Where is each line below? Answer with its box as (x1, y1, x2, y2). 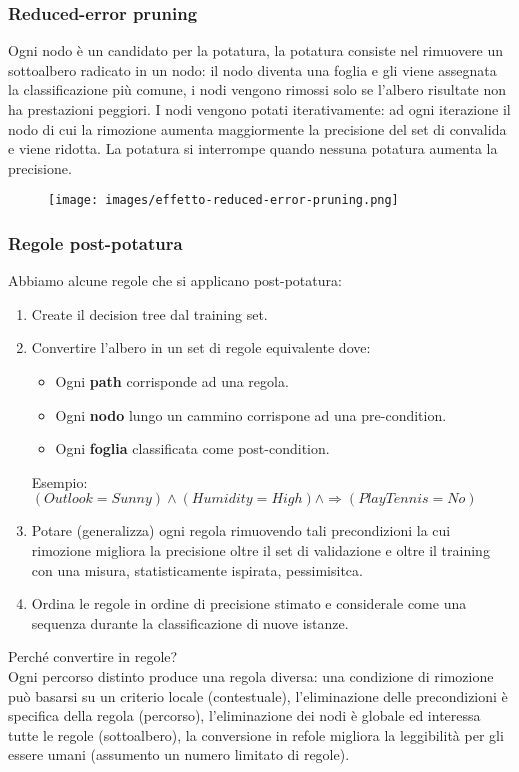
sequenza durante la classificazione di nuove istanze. (31, 612, 349, 633)
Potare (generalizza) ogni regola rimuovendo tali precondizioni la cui (31, 520, 451, 541)
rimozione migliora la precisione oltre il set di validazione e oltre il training (31, 540, 490, 560)
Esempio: (31, 471, 88, 492)
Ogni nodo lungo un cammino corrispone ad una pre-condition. (55, 404, 447, 425)
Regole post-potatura (8, 230, 183, 255)
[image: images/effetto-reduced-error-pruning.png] (48, 193, 399, 208)
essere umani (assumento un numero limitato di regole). (8, 744, 350, 765)
